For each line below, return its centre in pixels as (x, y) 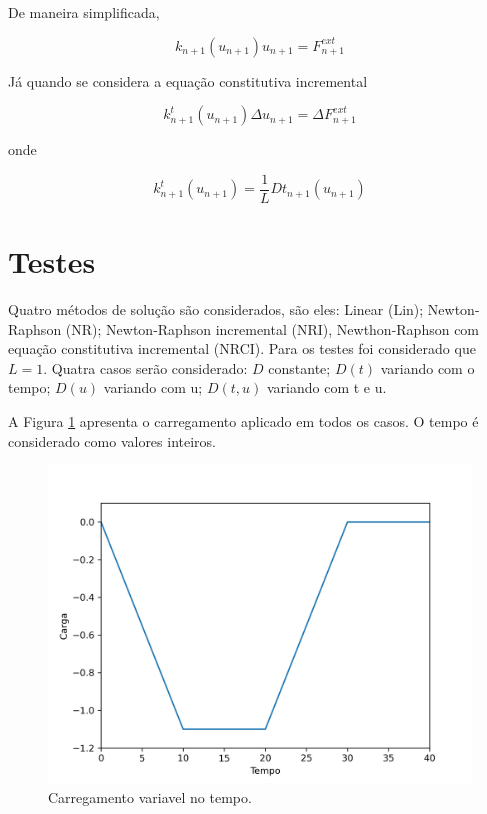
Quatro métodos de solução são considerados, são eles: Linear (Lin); (216, 308)
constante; (299, 367)
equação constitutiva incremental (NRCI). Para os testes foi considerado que (242, 348)
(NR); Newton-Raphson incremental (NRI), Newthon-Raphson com (272, 328)
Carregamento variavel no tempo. (150, 796)
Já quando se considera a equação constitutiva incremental (188, 80)
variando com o (427, 367)
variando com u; (153, 387)
